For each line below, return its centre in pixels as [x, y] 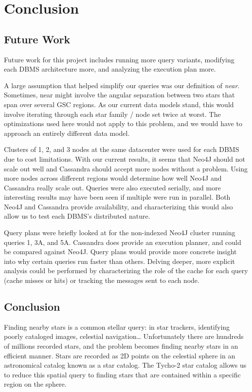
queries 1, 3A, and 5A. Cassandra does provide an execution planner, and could [123, 242]
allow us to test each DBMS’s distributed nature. [77, 216]
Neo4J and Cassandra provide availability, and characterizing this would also [118, 206]
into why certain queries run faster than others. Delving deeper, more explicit [119, 261]
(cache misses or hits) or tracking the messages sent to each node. [102, 280]
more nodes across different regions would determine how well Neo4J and [113, 178]
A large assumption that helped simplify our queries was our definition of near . [122, 85]
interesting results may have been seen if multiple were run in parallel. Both [117, 197]
